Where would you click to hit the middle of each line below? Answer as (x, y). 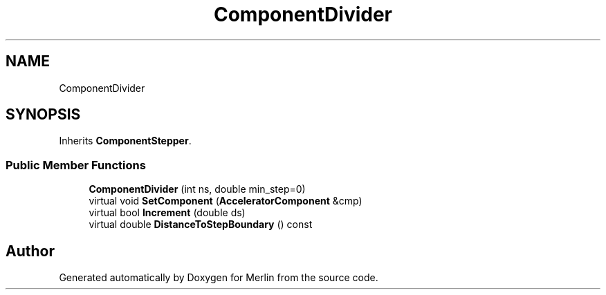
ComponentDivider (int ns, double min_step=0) (197, 189)
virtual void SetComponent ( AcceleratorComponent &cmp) (226, 201)
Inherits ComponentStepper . (125, 141)
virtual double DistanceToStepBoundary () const (201, 225)
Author (30, 251)
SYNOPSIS (43, 115)
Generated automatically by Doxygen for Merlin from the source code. (219, 278)
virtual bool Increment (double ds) (167, 213)
